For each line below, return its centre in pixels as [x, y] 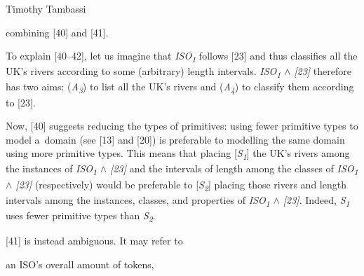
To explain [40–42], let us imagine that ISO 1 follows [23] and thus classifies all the [182, 56]
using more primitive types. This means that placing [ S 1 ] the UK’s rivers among [178, 154]
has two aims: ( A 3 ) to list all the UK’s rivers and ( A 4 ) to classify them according [180, 88]
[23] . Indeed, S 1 [316, 200]
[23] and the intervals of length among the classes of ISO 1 [234, 170]
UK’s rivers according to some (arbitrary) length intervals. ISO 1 [143, 72]
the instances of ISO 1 [52, 170]
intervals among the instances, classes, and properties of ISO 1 [138, 200]
